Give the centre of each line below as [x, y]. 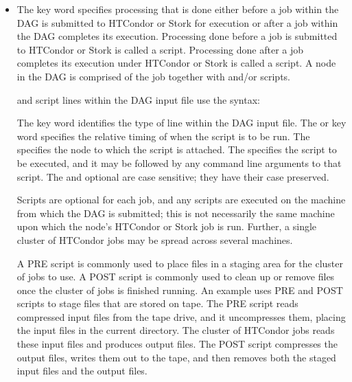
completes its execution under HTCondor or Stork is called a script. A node [176, 63]
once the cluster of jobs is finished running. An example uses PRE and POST [180, 290]
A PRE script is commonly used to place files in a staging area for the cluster [180, 263]
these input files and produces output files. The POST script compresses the [177, 344]
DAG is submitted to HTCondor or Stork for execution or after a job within [177, 22]
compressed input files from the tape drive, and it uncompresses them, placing [181, 316]
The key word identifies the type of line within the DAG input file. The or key [181, 123]
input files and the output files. [82, 371]
